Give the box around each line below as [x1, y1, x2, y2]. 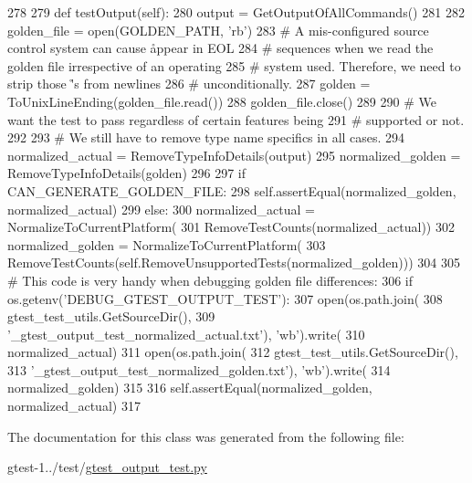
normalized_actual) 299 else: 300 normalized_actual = [7, 199, 315, 218]
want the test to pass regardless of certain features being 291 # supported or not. [7, 110, 465, 129]
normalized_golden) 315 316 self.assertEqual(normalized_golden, [7, 378, 372, 397]
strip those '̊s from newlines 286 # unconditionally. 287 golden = [7, 74, 371, 93]
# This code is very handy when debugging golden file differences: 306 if [7, 270, 414, 289]
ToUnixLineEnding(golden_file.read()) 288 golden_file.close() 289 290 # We [7, 91, 436, 110]
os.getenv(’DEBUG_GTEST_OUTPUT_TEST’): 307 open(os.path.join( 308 [7, 289, 443, 308]
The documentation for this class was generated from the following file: [7, 426, 404, 446]
